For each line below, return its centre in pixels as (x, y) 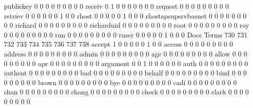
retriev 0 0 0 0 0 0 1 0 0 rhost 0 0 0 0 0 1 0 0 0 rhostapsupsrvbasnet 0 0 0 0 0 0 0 (125, 15)
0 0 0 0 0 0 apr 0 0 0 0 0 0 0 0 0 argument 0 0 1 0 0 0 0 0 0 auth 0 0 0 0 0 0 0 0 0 (126, 63)
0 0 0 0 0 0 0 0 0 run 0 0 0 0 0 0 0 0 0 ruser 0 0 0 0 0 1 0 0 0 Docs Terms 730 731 (126, 34)
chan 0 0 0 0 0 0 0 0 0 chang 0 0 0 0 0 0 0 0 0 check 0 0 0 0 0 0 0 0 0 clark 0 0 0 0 (126, 92)
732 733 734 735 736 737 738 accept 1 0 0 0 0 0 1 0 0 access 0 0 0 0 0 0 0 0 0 (118, 44)
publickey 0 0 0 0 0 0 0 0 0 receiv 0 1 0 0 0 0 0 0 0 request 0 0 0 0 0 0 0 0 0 (117, 6)
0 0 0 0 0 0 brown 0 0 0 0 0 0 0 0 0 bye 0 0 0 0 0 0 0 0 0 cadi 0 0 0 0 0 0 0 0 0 (120, 82)
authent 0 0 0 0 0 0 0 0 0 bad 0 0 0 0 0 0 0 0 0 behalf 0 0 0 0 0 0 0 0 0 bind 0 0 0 (126, 73)
